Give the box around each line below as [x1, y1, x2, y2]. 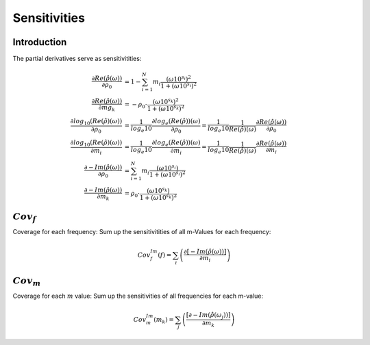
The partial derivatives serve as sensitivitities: [12, 55, 142, 63]
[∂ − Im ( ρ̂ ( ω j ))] [186, 311, 231, 321]
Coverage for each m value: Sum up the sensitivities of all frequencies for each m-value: [12, 292, 264, 301]
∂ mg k [98, 103, 116, 113]
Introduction [12, 36, 67, 48]
